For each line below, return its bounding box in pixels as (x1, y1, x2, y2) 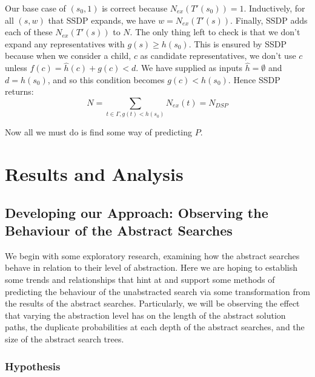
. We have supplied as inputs (136, 61, 242, 74)
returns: (5, 85, 34, 98)
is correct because (102, 2, 168, 14)
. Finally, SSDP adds (230, 13, 308, 26)
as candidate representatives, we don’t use (140, 49, 296, 62)
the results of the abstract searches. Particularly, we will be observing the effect (5, 297, 300, 310)
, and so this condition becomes (47, 73, 165, 86)
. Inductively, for (244, 2, 305, 14)
